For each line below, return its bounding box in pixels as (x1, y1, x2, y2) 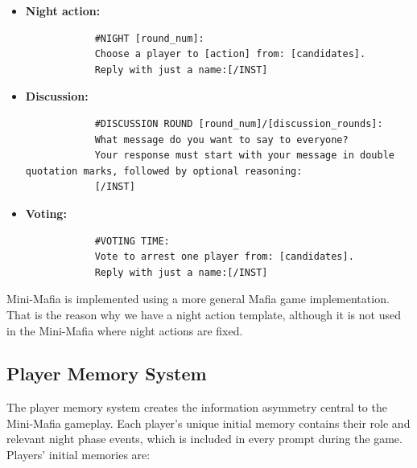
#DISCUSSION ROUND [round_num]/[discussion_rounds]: (94, 117, 383, 129)
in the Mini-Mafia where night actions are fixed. (6, 322, 243, 339)
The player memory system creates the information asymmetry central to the (6, 399, 387, 416)
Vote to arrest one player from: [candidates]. (94, 251, 354, 263)
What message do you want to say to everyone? (94, 133, 349, 146)
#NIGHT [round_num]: (94, 32, 204, 44)
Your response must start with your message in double (94, 150, 394, 162)
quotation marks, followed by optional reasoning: (25, 165, 303, 177)
